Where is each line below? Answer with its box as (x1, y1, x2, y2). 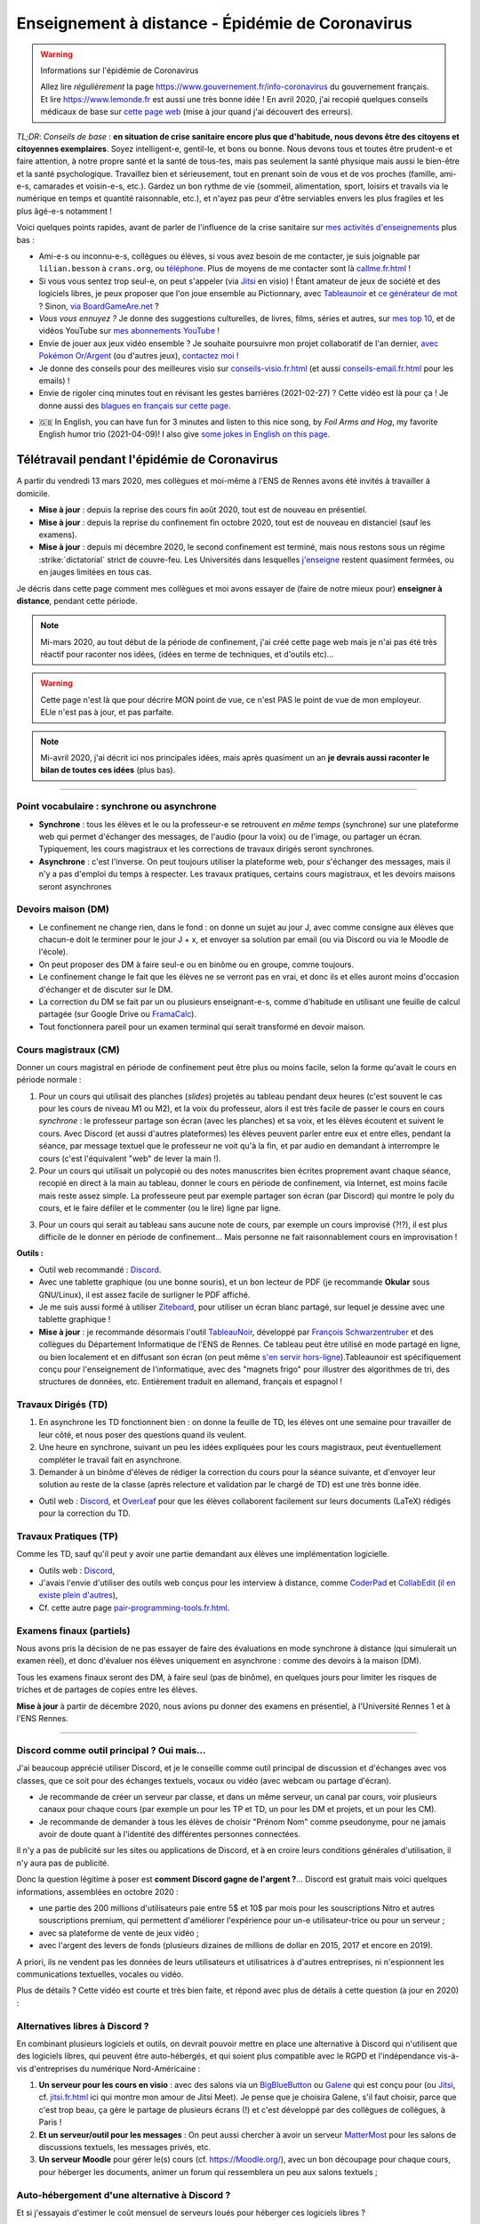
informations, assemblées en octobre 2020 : (16, 1886, 180, 1897)
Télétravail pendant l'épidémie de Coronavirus (16, 452, 279, 467)
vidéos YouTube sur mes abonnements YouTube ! (38, 326, 220, 336)
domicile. (16, 488, 51, 498)
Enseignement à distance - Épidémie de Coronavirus (16, 13, 413, 33)
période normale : (16, 1075, 82, 1085)
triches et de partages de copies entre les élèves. (16, 1684, 198, 1695)
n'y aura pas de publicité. (16, 1857, 110, 1868)
